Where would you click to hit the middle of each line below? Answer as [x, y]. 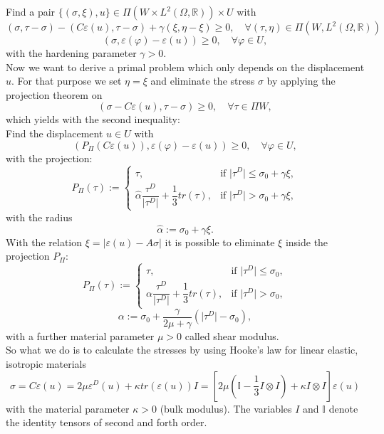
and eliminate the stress [203, 81]
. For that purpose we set [67, 81]
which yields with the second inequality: [93, 119]
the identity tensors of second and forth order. [107, 422]
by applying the [301, 81]
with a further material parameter [80, 335]
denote [343, 408]
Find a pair [31, 11]
